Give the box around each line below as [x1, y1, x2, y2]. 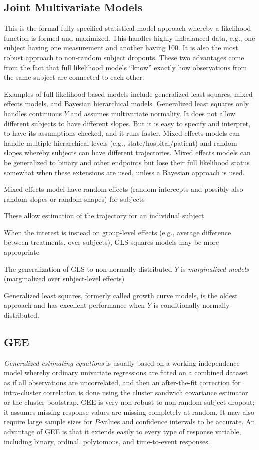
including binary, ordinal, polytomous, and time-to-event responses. [4, 436, 210, 446]
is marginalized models [181, 263, 249, 274]
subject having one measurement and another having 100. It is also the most [4, 42, 238, 53]
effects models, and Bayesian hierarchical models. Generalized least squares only [4, 98, 249, 109]
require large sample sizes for [4, 416, 92, 427]
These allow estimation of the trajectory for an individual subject [4, 210, 204, 221]
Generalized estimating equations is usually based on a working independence [4, 357, 240, 368]
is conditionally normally [153, 300, 230, 310]
